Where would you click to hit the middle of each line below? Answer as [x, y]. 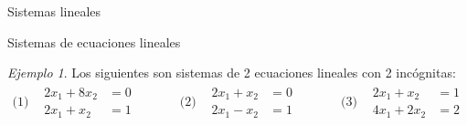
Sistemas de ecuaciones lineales [94, 42]
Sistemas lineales [54, 11]
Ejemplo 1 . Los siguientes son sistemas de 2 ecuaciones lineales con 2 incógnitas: [232, 73]
